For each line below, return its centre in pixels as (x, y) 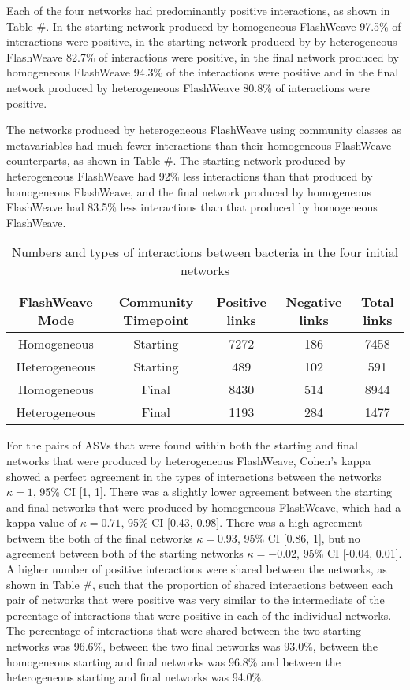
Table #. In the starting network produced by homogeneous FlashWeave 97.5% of (204, 26)
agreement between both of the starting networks (125, 553)
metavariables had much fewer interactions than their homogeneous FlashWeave (199, 145)
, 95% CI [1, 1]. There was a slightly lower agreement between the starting (212, 492)
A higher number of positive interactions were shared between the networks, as (197, 569)
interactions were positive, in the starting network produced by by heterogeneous (202, 41)
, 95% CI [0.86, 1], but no (298, 537)
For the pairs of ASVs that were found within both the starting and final (182, 445)
